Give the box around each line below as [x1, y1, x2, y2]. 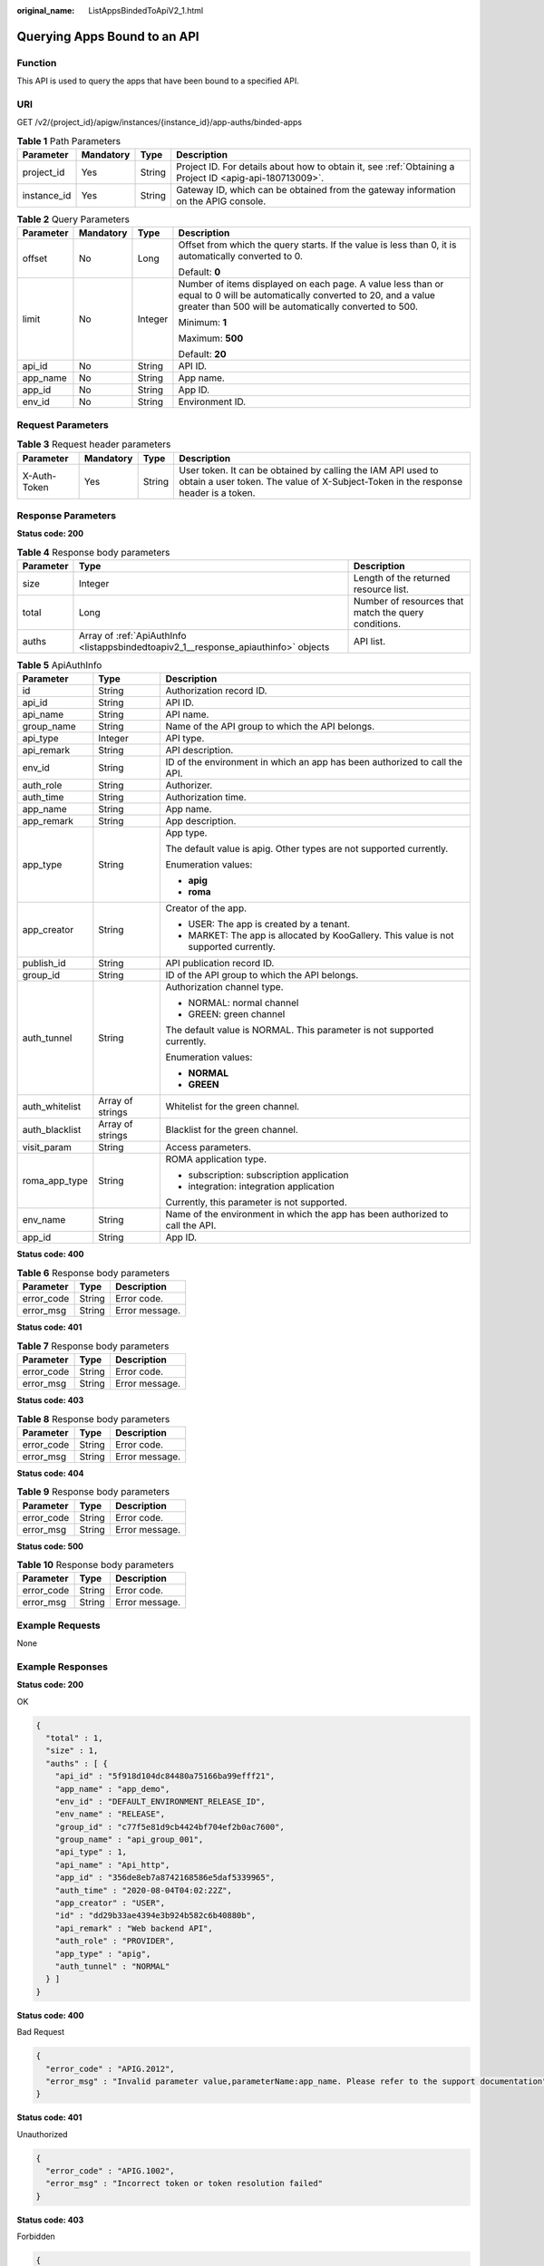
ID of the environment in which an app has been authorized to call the [165, 756, 462, 769]
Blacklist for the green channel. [165, 1124, 298, 1137]
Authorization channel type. [165, 981, 284, 993]
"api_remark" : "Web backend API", [54, 1922, 213, 1933]
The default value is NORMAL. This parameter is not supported [165, 1024, 434, 1037]
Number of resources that [354, 595, 464, 607]
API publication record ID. [165, 957, 275, 970]
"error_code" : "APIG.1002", [45, 2166, 176, 2176]
